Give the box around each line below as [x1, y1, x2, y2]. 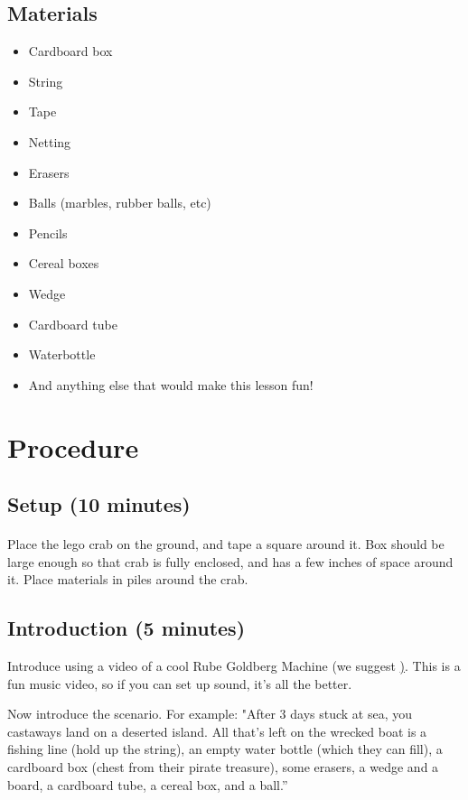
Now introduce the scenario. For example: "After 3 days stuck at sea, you [7, 704, 413, 723]
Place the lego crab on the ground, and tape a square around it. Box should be [7, 535, 445, 553]
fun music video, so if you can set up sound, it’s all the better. [7, 674, 352, 693]
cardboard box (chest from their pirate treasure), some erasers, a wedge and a [7, 758, 439, 777]
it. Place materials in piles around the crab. [7, 570, 248, 589]
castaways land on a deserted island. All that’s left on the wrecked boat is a [7, 721, 427, 740]
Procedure [7, 428, 139, 465]
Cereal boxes [28, 254, 99, 273]
